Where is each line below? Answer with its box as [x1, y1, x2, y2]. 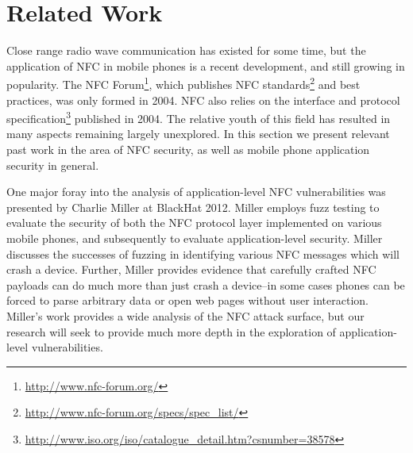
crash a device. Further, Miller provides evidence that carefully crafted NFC [6, 261, 376, 278]
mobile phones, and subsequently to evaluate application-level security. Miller [6, 229, 383, 246]
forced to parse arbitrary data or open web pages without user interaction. [6, 292, 369, 309]
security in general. [6, 156, 99, 173]
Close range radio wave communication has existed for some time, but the [6, 42, 366, 59]
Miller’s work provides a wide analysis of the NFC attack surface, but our [6, 307, 365, 324]
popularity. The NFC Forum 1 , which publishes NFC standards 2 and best [6, 74, 361, 92]
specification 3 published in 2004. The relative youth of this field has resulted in [6, 108, 391, 126]
